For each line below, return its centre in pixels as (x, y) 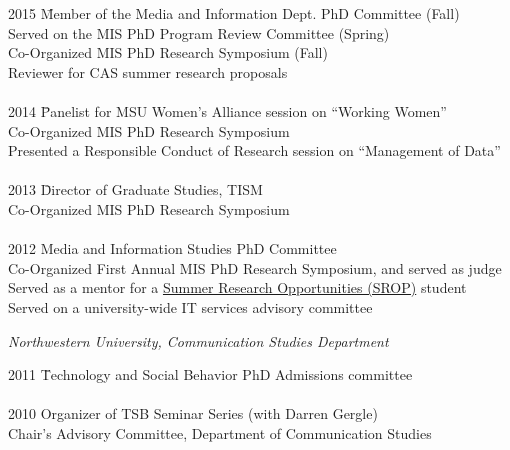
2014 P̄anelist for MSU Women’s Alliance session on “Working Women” (227, 110)
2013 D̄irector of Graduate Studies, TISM (135, 189)
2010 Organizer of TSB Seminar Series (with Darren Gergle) (193, 413)
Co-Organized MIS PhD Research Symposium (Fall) (168, 52)
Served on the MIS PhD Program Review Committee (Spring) (199, 32)
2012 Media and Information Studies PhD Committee (172, 248)
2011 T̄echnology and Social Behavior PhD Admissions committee (210, 374)
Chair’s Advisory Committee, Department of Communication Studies (220, 432)
